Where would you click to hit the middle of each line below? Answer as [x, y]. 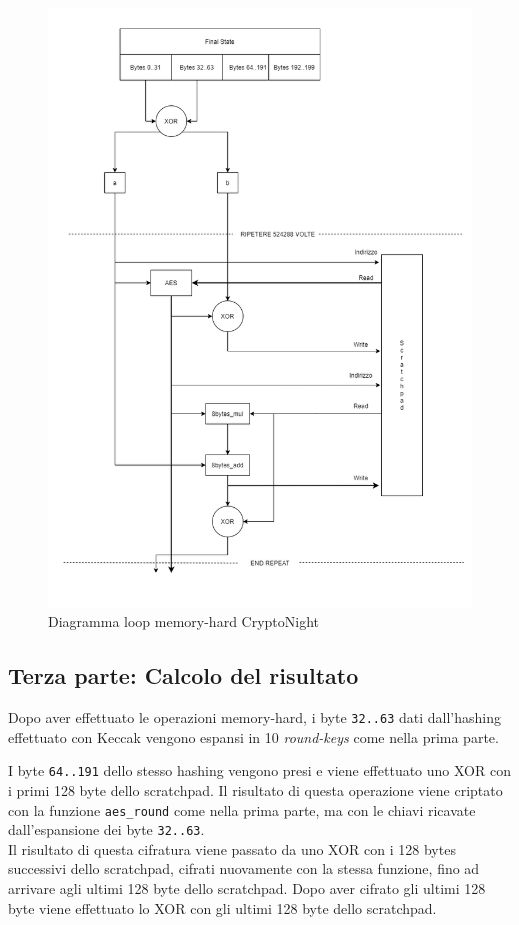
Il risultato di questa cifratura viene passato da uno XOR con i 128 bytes [232, 848]
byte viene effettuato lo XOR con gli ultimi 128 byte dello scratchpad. [222, 907]
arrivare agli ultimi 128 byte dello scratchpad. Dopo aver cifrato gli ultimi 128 [247, 888]
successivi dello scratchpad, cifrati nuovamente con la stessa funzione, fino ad [244, 868]
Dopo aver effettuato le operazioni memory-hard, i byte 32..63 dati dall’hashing [254, 717]
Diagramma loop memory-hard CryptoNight [184, 621]
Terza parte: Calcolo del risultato [183, 675]
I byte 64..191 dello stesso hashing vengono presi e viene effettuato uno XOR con [259, 770]
